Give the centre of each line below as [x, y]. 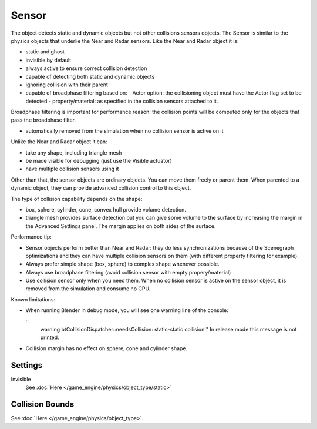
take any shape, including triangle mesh [74, 152]
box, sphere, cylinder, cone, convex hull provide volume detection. [106, 209]
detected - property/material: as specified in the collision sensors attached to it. [122, 101]
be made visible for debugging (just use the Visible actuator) [99, 161]
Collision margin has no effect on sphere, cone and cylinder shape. [107, 348]
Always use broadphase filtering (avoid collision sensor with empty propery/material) [128, 272]
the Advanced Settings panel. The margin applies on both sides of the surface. [121, 226]
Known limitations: [33, 299]
